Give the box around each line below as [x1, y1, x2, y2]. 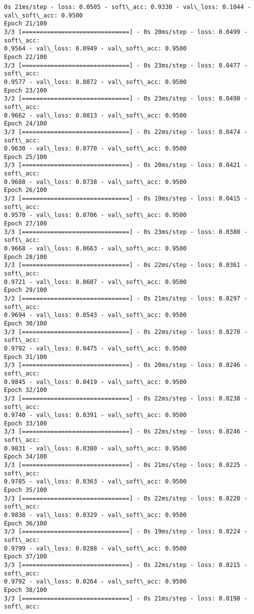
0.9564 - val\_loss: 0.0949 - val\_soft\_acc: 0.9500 [4, 45, 187, 52]
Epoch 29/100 [4, 286, 47, 294]
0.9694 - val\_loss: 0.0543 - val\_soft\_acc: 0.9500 [4, 311, 187, 319]
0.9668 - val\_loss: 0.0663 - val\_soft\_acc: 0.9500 [4, 245, 187, 252]
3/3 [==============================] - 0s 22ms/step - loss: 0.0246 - [4, 428, 247, 435]
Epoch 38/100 [4, 586, 47, 593]
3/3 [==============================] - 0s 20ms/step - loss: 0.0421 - [4, 161, 247, 169]
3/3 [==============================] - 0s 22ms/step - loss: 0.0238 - [4, 394, 247, 402]
